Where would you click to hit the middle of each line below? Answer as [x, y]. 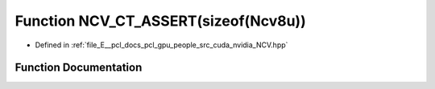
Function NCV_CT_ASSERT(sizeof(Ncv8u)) [160, 21]
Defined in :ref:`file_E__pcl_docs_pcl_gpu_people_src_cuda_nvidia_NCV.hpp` [162, 45]
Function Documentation [79, 68]
